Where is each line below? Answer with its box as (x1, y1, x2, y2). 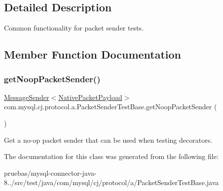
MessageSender (4, 92, 49, 102)
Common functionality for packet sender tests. (4, 23, 144, 33)
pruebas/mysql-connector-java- (4, 167, 97, 178)
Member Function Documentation (4, 47, 182, 62)
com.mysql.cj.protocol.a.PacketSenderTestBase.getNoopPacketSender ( (4, 101, 217, 112)
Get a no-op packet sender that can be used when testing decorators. (4, 134, 213, 145)
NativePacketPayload (58, 92, 122, 102)
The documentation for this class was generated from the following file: (4, 151, 219, 161)
